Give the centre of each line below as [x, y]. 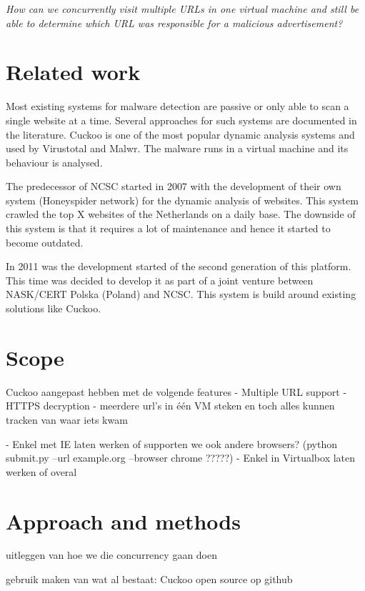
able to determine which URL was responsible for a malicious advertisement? [174, 23]
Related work [73, 72]
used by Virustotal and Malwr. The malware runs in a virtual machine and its [177, 148]
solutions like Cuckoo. [54, 308]
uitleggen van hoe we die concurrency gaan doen [112, 555]
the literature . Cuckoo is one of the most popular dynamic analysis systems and [180, 134]
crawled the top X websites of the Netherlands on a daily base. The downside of [181, 214]
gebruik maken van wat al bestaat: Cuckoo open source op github [149, 579]
